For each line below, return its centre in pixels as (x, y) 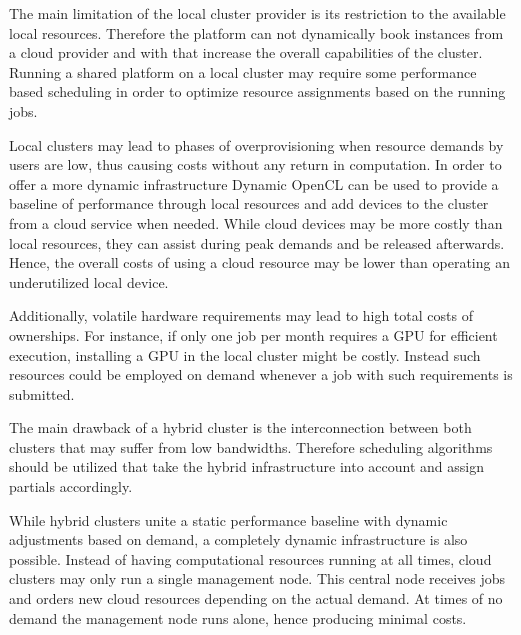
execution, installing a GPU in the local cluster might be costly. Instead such (245, 354)
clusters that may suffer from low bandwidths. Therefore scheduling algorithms (251, 446)
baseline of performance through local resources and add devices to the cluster (249, 203)
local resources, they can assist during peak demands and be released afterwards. (257, 242)
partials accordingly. (71, 486)
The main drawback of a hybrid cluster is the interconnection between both (240, 427)
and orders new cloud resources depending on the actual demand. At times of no (256, 598)
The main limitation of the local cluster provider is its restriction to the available (257, 13)
